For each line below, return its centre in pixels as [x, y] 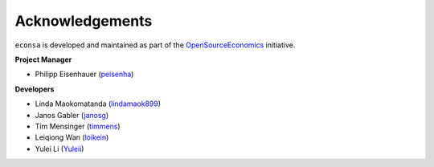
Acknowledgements [84, 21]
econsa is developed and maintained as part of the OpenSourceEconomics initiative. [155, 45]
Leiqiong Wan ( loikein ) [72, 137]
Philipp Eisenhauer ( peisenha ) [84, 74]
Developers [35, 89]
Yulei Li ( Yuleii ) [59, 149]
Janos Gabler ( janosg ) [72, 115]
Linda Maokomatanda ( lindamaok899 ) [98, 104]
